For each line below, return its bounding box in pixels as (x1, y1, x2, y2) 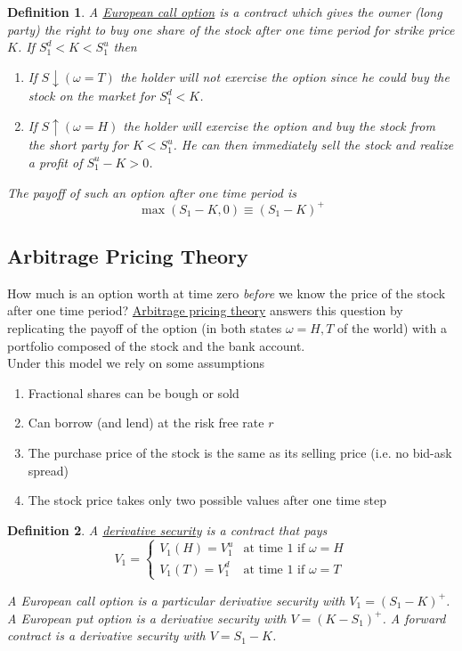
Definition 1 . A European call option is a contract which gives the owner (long (7, 3, 442, 20)
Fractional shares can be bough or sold (28, 383, 239, 402)
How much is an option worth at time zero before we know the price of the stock (7, 283, 446, 302)
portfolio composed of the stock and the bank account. (7, 336, 305, 354)
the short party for (28, 135, 128, 154)
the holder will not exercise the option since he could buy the (119, 67, 450, 85)
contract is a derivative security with (7, 626, 206, 645)
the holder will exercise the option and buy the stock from (123, 116, 435, 134)
